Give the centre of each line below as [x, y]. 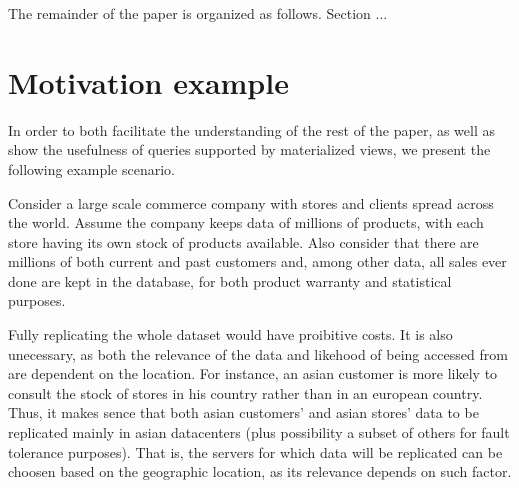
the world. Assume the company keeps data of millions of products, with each [246, 222]
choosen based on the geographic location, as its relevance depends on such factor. [260, 471]
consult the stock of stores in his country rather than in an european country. [245, 392]
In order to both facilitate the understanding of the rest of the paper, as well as [252, 129]
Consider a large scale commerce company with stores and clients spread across [251, 202]
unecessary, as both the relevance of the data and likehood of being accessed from [258, 353]
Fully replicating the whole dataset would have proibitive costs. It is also [230, 334]
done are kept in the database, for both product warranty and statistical [230, 280]
